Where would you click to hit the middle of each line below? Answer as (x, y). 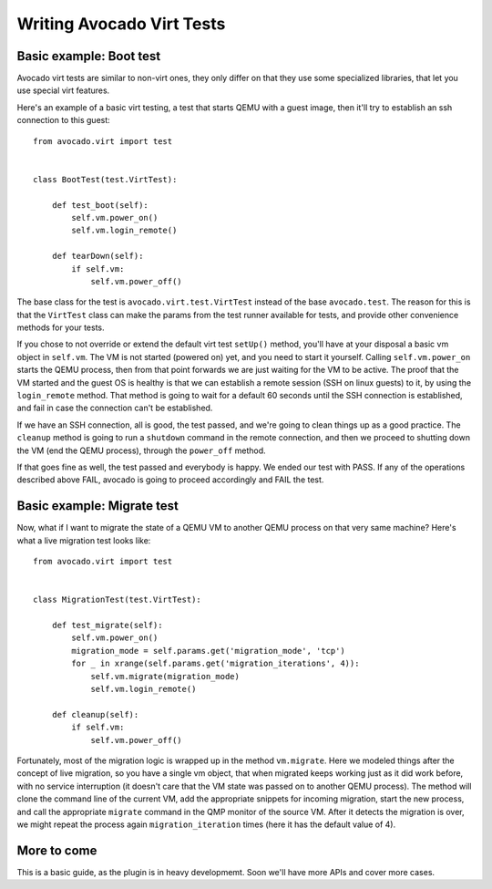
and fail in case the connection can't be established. (115, 408)
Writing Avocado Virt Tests (121, 24)
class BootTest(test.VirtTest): (105, 179)
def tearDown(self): (97, 256)
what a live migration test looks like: (84, 540)
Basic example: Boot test (89, 56)
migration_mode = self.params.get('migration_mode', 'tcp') (208, 651)
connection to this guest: (64, 120)
